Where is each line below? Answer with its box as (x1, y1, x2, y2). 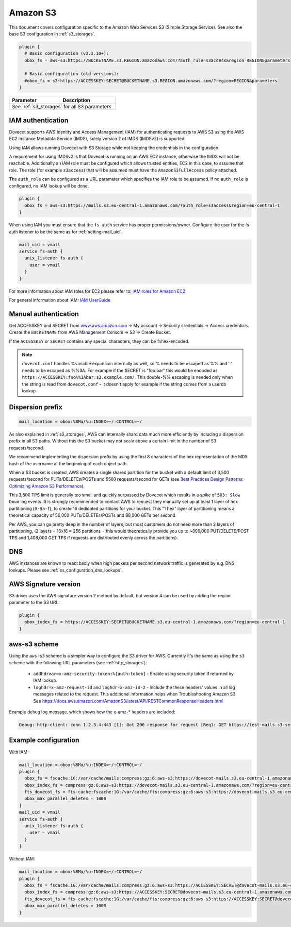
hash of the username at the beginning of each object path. (9, 460, 128, 466)
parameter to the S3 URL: (9, 600, 60, 606)
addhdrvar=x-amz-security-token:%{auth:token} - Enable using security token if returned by (33, 671, 234, 677)
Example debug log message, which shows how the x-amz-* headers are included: (9, 709, 176, 715)
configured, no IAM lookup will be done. (9, 183, 89, 189)
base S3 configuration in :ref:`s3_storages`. (9, 31, 96, 36)
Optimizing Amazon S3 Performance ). (9, 483, 85, 489)
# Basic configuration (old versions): (24, 71, 119, 77)
